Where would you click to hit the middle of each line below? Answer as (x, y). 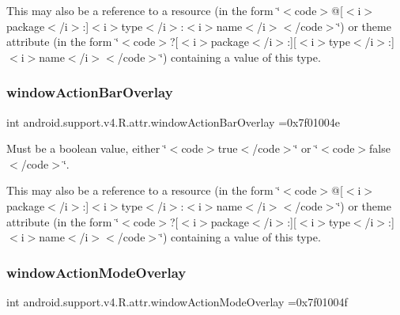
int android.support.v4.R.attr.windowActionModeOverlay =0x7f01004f (177, 301)
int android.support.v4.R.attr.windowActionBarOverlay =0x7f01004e (173, 121)
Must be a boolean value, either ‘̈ (87, 148)
